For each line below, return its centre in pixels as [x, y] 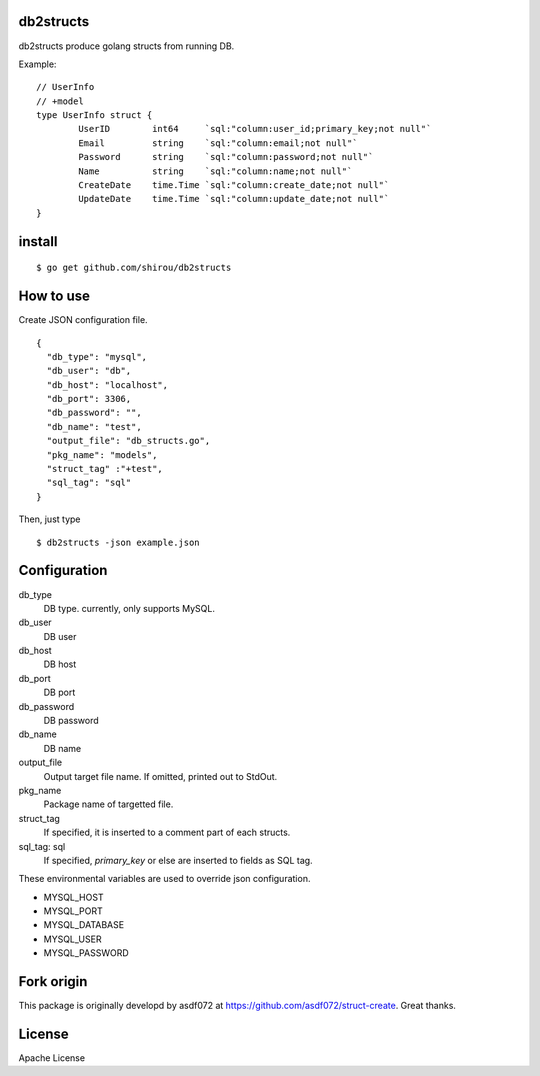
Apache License [51, 1058]
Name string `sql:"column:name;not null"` [215, 171]
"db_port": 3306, [89, 399]
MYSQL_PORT [73, 911]
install [38, 241]
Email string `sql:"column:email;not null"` [218, 143]
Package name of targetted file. [108, 804]
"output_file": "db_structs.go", [128, 441]
